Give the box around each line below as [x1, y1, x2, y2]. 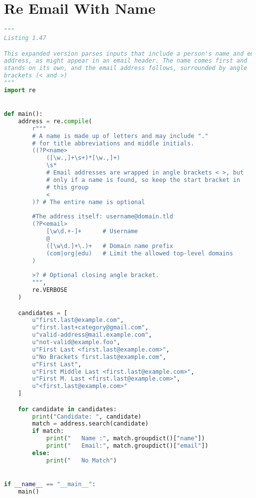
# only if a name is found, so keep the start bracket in [46, 176, 240, 183]
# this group [46, 183, 89, 191]
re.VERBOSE [32, 286, 67, 294]
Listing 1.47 [4, 35, 46, 41]
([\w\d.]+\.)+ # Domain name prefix [46, 242, 173, 249]
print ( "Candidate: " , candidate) [32, 413, 142, 420]
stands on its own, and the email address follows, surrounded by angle [4, 65, 247, 72]
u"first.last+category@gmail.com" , [32, 324, 149, 331]
